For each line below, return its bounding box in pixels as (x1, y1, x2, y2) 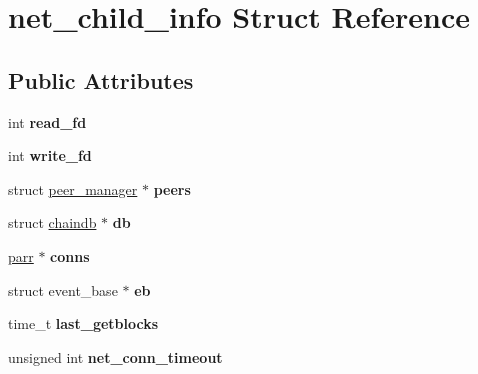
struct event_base (8, 279, 118, 300)
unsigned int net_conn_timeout (8, 346, 223, 367)
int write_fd (8, 145, 92, 166)
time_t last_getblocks (8, 313, 159, 334)
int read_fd (8, 111, 87, 132)
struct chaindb (8, 212, 97, 233)
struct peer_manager (8, 178, 138, 199)
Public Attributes (8, 64, 194, 95)
